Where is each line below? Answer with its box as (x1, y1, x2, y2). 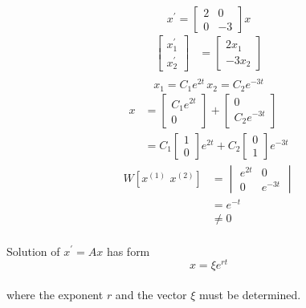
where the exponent (6, 286, 104, 302)
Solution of (6, 242, 60, 259)
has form (106, 242, 150, 259)
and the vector (115, 286, 187, 302)
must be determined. (199, 286, 301, 302)
